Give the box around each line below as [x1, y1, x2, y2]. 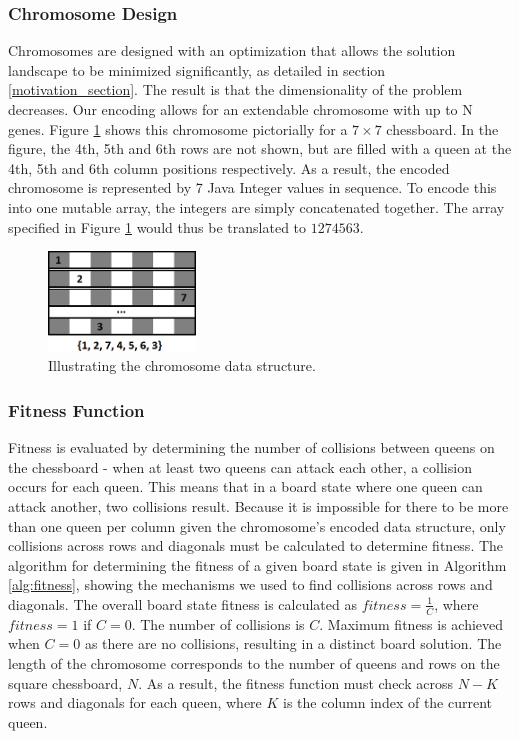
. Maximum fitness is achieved [319, 613, 504, 634]
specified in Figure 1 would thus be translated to [8, 216, 307, 237]
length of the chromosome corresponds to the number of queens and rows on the [8, 652, 500, 673]
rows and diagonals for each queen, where [8, 692, 262, 713]
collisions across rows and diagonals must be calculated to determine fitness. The [8, 535, 504, 556]
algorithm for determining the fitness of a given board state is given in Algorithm [8, 554, 507, 575]
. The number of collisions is [131, 613, 305, 634]
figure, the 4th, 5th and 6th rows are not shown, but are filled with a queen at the [8, 138, 512, 159]
